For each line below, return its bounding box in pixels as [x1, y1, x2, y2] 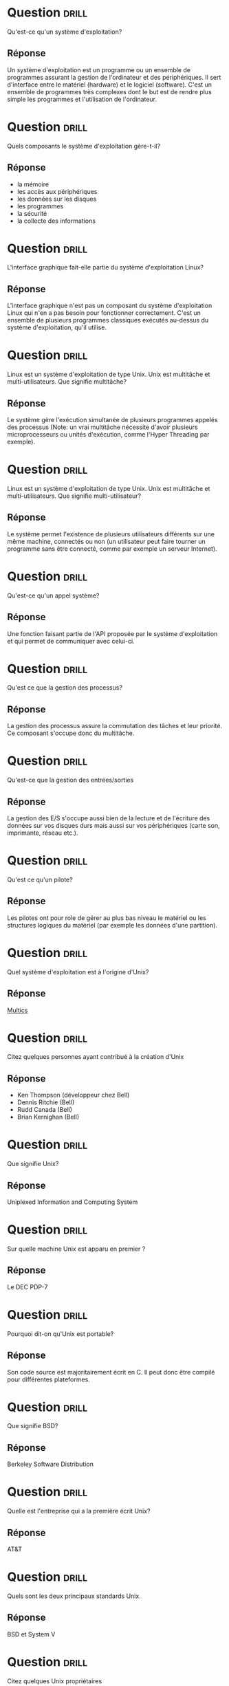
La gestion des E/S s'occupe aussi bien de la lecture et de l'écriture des [7, 814, 210, 822]
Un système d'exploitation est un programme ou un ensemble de [7, 65, 191, 74]
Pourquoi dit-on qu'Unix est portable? [7, 1329, 114, 1338]
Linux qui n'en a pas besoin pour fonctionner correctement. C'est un [7, 309, 201, 317]
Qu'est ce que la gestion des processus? [7, 683, 122, 692]
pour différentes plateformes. [7, 1375, 91, 1383]
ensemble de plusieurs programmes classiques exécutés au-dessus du [7, 316, 209, 325]
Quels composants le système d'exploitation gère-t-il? [7, 142, 160, 150]
